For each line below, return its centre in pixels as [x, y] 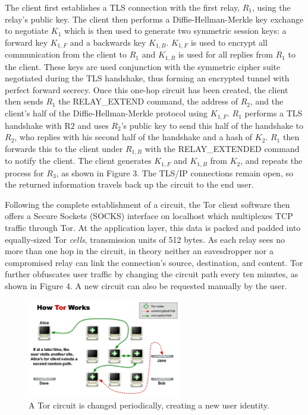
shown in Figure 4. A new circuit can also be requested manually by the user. [146, 285]
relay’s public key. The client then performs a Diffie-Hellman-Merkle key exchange [154, 19]
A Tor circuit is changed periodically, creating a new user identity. [149, 405]
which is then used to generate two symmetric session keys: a [175, 31]
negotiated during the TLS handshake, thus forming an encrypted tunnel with [147, 78]
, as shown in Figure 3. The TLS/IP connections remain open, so [175, 172]
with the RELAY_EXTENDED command [222, 148]
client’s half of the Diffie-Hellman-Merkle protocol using [106, 113]
